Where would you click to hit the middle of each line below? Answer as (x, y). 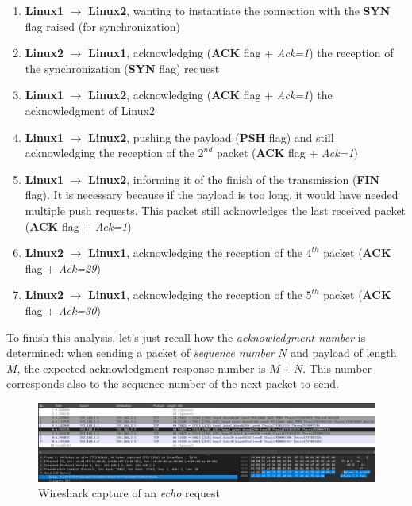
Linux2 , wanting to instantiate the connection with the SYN (239, 10)
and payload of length (344, 353)
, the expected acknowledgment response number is (141, 368)
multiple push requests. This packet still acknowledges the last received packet (216, 210)
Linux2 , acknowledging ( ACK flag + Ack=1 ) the (210, 95)
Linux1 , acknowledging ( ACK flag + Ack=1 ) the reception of (241, 53)
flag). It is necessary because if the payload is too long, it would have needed (212, 195)
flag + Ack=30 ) (63, 310)
